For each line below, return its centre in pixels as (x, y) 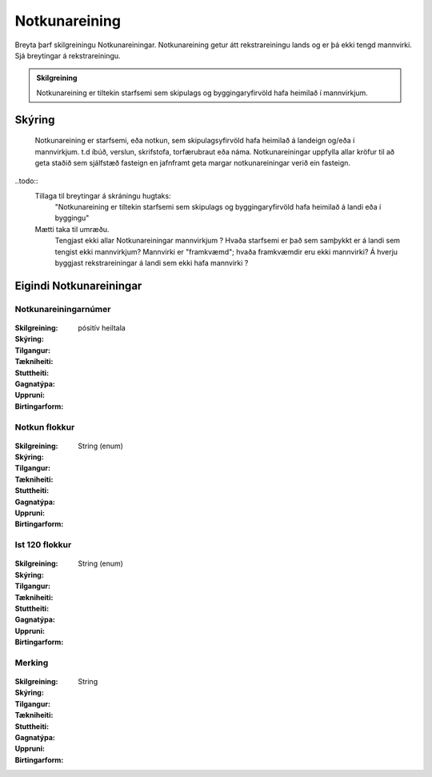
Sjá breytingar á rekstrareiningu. (68, 55)
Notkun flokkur (45, 427)
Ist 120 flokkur (43, 545)
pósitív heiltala (102, 328)
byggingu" (72, 218)
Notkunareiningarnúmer (63, 309)
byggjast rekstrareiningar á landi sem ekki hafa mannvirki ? (152, 263)
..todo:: (26, 181)
